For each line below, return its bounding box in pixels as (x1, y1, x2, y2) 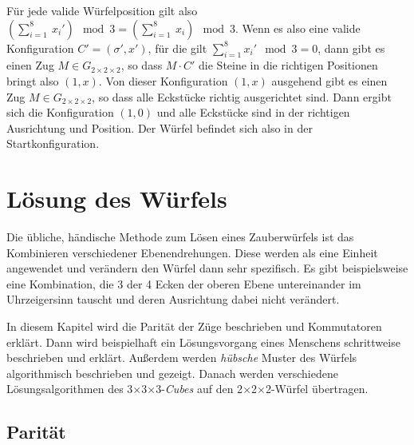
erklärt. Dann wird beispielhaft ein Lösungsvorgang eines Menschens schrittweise (6, 333, 400, 350)
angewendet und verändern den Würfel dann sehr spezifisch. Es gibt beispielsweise (6, 260, 408, 276)
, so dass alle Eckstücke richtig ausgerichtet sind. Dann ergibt (92, 88, 392, 105)
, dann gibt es (317, 39, 385, 56)
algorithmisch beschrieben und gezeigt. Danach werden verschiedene (6, 364, 338, 381)
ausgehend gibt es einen (271, 72, 388, 89)
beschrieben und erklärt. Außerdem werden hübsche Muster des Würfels (6, 349, 357, 366)
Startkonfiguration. (6, 135, 100, 152)
